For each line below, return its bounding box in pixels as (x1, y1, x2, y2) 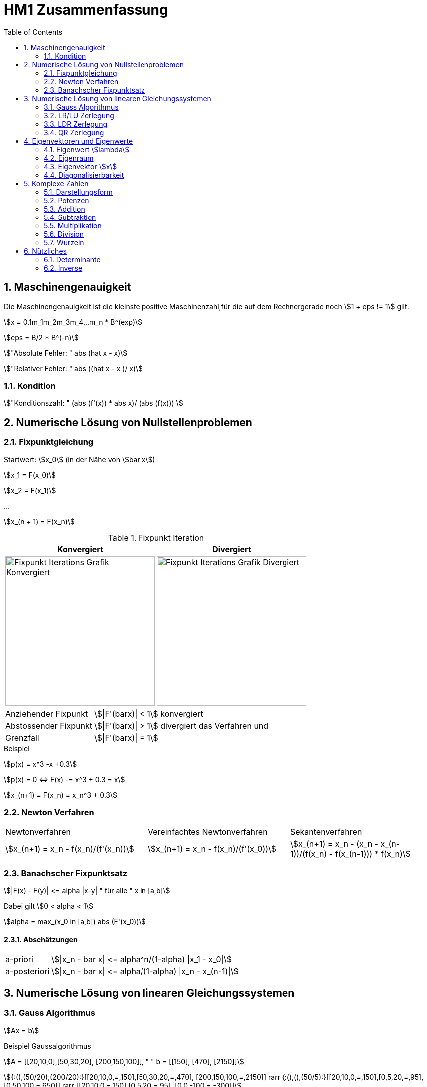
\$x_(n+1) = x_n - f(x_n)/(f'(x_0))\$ (147, 844, 277, 854)
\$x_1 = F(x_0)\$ (4, 470, 56, 479)
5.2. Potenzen (44, 196, 89, 205)
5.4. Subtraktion (44, 213, 96, 221)
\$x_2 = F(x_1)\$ (4, 486, 56, 495)
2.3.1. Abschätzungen (4, 935, 78, 944)
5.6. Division (44, 229, 84, 238)
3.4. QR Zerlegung (44, 128, 104, 137)
